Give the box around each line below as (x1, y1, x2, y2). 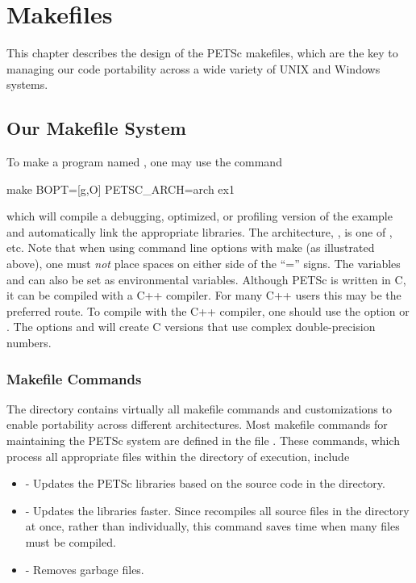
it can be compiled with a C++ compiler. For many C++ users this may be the (6, 287, 401, 304)
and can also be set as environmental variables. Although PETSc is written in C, (6, 271, 406, 287)
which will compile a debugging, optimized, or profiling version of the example (6, 208, 393, 224)
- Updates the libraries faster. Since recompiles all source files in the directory (25, 501, 410, 518)
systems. (6, 76, 48, 93)
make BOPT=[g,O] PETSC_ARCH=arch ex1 (6, 180, 235, 197)
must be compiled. (25, 534, 116, 551)
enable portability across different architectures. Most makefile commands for (6, 416, 388, 433)
